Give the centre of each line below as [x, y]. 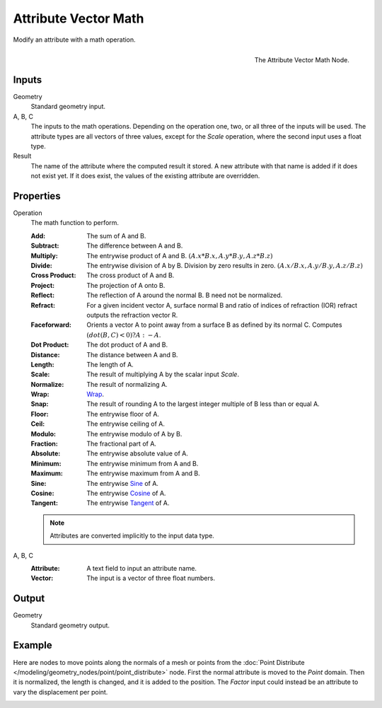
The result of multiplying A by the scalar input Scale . [163, 374]
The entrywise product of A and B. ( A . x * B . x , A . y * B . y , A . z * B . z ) [180, 255]
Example [33, 645]
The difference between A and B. [135, 246]
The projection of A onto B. [126, 285]
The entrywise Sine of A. [123, 483]
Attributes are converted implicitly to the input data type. [132, 536]
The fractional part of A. [122, 444]
